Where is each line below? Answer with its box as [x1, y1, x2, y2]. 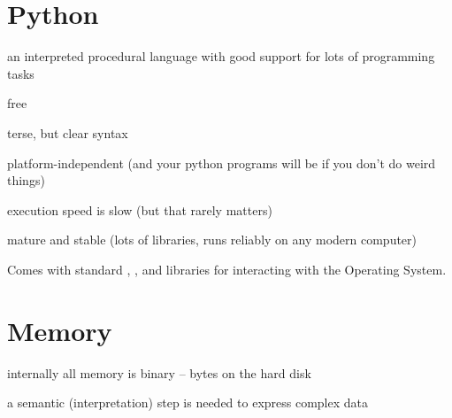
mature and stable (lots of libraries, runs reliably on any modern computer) [7, 230, 418, 249]
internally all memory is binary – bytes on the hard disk [7, 363, 311, 382]
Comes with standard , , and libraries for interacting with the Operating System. [7, 259, 447, 278]
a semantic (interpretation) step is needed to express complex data [7, 393, 369, 412]
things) [7, 171, 45, 190]
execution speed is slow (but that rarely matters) [7, 200, 272, 219]
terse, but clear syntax [7, 123, 128, 142]
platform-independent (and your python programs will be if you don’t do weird [7, 153, 436, 172]
